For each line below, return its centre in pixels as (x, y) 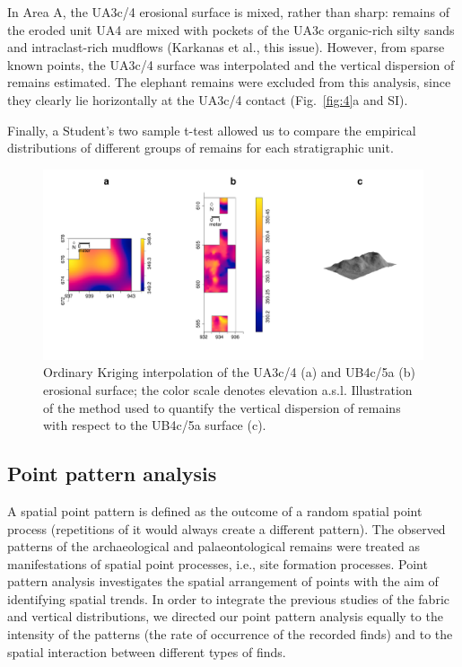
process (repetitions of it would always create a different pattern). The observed (227, 528)
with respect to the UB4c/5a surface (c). (155, 425)
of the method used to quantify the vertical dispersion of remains (222, 407)
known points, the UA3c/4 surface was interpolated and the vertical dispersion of (231, 64)
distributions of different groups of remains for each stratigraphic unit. (200, 148)
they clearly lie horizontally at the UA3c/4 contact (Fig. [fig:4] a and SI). (208, 99)
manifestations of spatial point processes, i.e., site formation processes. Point (218, 563)
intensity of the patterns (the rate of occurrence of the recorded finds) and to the (230, 634)
